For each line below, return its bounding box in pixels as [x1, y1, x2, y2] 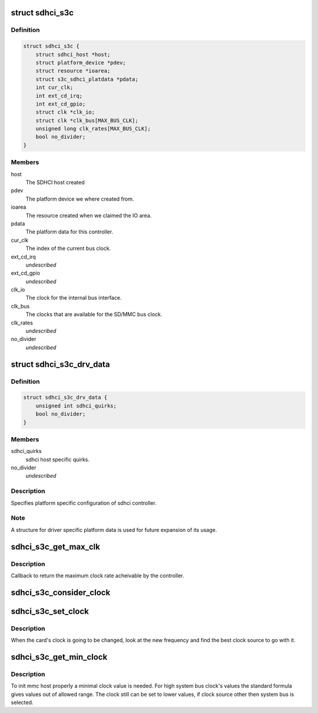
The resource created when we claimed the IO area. [25, 212, 152, 219]
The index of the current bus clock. [25, 245, 111, 252]
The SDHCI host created [25, 179, 85, 186]
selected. [11, 699, 34, 706]
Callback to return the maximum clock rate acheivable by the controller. [11, 572, 185, 579]
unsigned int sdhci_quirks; [35, 402, 117, 409]
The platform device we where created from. [25, 195, 134, 202]
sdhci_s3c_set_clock [11, 606, 90, 616]
